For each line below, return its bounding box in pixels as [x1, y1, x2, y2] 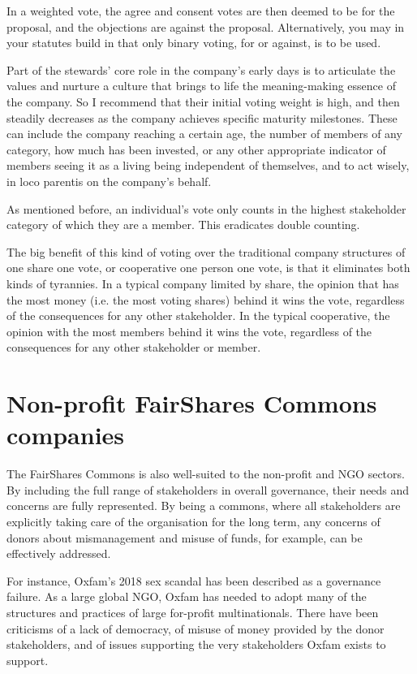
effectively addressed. [6, 545, 111, 562]
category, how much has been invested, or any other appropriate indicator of [6, 140, 386, 158]
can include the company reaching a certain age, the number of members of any [6, 125, 402, 142]
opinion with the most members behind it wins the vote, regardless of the [6, 322, 372, 339]
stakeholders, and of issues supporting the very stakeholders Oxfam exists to [6, 636, 386, 653]
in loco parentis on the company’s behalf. [6, 172, 212, 189]
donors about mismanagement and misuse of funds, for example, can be [6, 529, 363, 546]
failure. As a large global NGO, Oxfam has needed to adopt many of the [6, 588, 367, 605]
